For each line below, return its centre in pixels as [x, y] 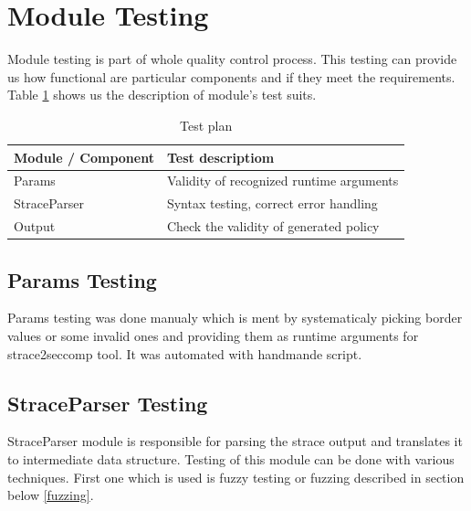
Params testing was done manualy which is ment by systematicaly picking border [235, 318]
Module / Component [84, 157]
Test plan [206, 125]
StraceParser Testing [108, 403]
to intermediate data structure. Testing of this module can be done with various [231, 458]
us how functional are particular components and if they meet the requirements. [231, 76]
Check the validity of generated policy [273, 226]
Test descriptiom [220, 157]
